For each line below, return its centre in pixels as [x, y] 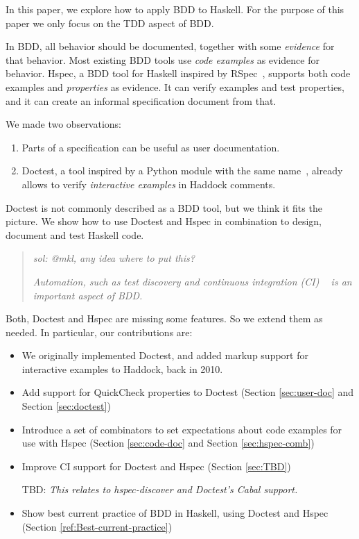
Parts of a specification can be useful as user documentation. [151, 147]
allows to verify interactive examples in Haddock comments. [149, 184]
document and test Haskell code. [75, 234]
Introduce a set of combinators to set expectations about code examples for [182, 429]
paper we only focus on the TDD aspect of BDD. [110, 23]
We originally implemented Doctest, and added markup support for [165, 355]
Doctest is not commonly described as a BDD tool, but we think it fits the [164, 207]
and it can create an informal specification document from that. [141, 100]
